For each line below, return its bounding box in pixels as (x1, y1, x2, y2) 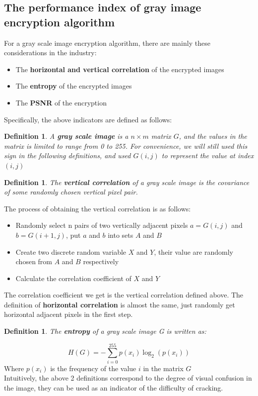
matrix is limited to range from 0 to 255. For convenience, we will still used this (4, 140, 248, 151)
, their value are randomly (154, 246, 233, 257)
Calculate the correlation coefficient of (15, 273, 131, 283)
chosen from (15, 256, 53, 267)
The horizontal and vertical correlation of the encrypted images (15, 64, 224, 74)
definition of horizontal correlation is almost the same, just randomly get (4, 299, 235, 309)
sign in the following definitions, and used (4, 150, 131, 161)
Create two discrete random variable (15, 246, 127, 257)
